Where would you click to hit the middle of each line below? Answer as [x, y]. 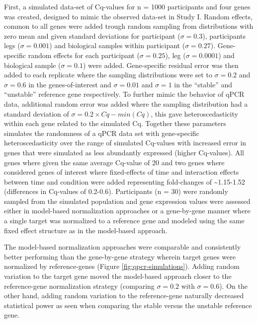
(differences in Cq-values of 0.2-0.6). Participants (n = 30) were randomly [116, 191]
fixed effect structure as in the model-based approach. [86, 230]
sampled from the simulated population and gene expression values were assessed [127, 201]
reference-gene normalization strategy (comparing [79, 286]
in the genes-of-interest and [70, 84]
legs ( [12, 45]
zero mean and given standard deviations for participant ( [92, 35]
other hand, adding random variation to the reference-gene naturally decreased [124, 295]
